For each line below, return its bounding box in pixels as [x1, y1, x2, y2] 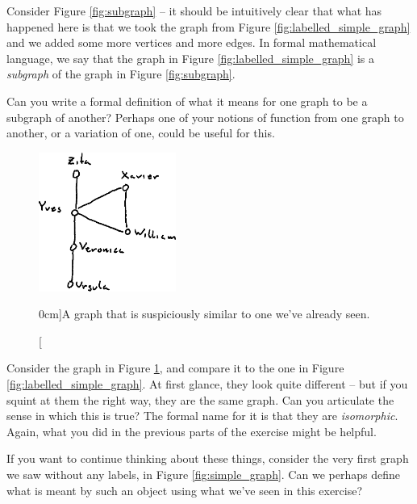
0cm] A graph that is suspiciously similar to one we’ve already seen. [39, 305, 370, 322]
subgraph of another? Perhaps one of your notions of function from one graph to [6, 108, 404, 125]
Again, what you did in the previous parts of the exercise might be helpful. [6, 422, 377, 439]
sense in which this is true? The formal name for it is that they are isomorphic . [6, 407, 398, 424]
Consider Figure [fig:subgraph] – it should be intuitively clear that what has [6, 2, 382, 19]
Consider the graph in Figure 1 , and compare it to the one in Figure [6, 359, 344, 376]
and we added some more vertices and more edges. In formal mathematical [6, 34, 377, 51]
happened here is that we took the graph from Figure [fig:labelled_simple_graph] [6, 18, 411, 35]
